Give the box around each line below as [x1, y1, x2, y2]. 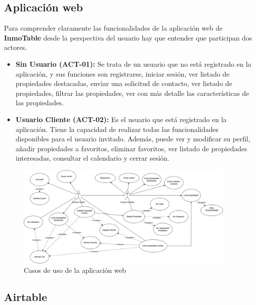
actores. [4, 42, 27, 52]
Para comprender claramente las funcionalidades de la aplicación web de [4, 23, 223, 33]
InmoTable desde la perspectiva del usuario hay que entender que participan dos [4, 32, 252, 43]
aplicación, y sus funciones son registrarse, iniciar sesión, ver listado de [15, 68, 230, 79]
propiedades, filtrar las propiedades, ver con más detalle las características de [15, 87, 249, 98]
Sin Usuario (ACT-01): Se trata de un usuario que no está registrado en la [15, 58, 252, 69]
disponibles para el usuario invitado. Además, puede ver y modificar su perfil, [15, 133, 251, 144]
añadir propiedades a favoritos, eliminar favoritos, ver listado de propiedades [15, 143, 247, 153]
